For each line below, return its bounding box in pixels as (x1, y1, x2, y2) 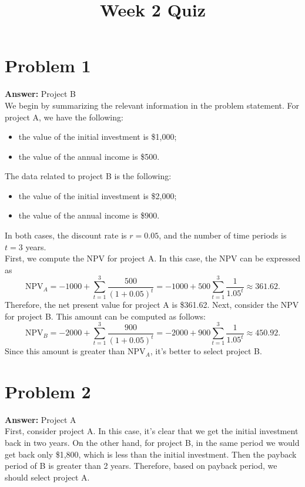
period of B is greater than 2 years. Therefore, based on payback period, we (5, 459, 277, 472)
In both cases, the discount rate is (5, 229, 127, 241)
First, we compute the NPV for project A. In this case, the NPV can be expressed (5, 252, 301, 264)
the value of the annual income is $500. (18, 150, 160, 162)
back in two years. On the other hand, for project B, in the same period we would (5, 436, 300, 448)
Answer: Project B (5, 88, 76, 100)
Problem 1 (5, 53, 91, 78)
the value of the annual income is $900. (18, 209, 160, 221)
